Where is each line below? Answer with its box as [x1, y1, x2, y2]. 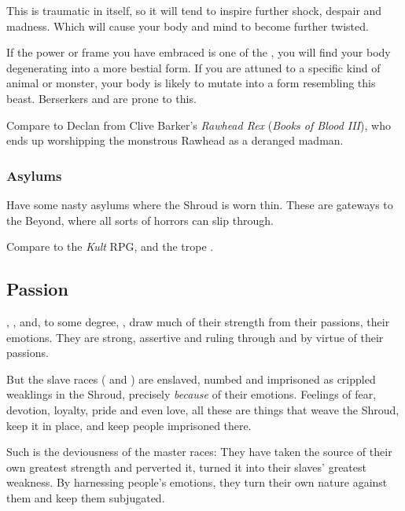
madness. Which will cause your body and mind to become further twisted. [6, 17, 369, 34]
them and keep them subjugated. [6, 489, 165, 505]
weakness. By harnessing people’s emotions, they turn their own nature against [6, 474, 388, 491]
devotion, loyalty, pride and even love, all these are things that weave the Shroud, [6, 401, 399, 417]
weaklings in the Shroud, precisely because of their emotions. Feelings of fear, [6, 386, 377, 403]
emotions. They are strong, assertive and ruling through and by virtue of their [6, 329, 384, 345]
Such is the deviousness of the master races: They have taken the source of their [6, 443, 392, 460]
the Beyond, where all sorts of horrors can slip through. [6, 211, 274, 228]
